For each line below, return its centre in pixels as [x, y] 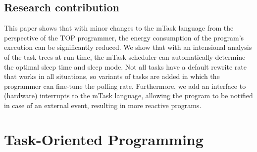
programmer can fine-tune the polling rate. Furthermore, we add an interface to [125, 86]
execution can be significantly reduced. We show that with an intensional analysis [128, 47]
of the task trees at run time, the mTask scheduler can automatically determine [125, 57]
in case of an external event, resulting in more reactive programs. [103, 105]
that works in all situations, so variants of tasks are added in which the [112, 76]
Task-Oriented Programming [104, 139]
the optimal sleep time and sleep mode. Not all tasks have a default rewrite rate [125, 66]
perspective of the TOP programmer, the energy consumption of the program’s [124, 37]
